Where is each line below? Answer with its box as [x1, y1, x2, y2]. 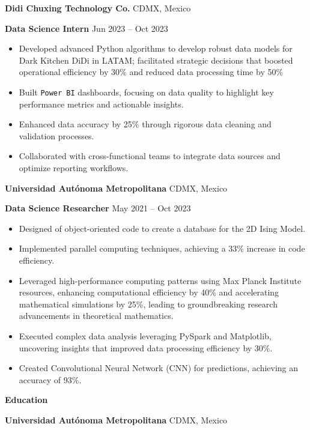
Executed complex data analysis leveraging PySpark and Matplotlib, [19, 329, 272, 342]
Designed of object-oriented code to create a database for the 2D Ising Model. [19, 222, 306, 234]
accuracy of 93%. [19, 373, 82, 386]
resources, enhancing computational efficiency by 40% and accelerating [19, 286, 279, 298]
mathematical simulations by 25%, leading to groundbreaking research [19, 297, 278, 310]
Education [5, 393, 48, 406]
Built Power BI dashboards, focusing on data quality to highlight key [19, 85, 274, 98]
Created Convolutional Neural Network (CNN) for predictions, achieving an [19, 362, 299, 374]
